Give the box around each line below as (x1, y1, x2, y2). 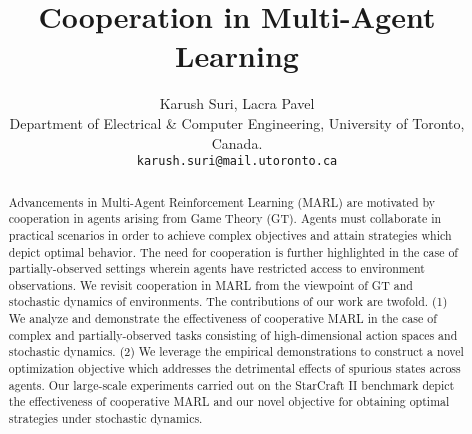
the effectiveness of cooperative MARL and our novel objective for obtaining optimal (8, 393, 450, 410)
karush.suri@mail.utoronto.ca (136, 154, 338, 169)
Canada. (211, 132, 263, 153)
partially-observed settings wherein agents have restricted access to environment (8, 260, 425, 277)
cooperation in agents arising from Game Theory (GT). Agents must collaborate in (8, 210, 442, 227)
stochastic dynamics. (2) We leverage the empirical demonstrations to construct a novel (8, 343, 464, 360)
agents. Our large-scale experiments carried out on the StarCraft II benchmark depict (8, 376, 455, 393)
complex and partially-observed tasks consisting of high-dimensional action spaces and (8, 326, 458, 343)
